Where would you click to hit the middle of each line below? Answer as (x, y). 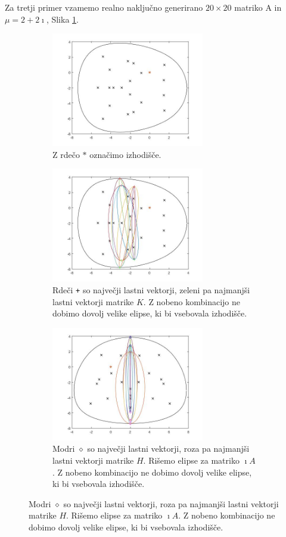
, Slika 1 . (62, 19)
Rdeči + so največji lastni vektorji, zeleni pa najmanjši (151, 289)
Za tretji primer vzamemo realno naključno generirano (104, 7)
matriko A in (258, 7)
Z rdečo (66, 154)
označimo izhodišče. (125, 154)
